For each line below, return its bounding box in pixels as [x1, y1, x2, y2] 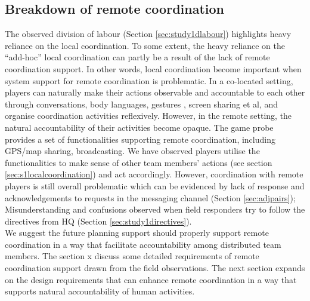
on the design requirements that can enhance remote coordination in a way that [5, 273, 297, 285]
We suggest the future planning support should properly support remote [5, 226, 269, 239]
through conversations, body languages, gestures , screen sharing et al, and [5, 97, 278, 110]
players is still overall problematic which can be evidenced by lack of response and [5, 179, 305, 192]
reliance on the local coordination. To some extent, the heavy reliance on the [5, 39, 285, 51]
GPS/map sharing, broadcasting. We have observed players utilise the [5, 145, 260, 157]
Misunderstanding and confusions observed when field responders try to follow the [5, 203, 305, 216]
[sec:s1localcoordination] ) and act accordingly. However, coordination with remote [5, 168, 303, 180]
